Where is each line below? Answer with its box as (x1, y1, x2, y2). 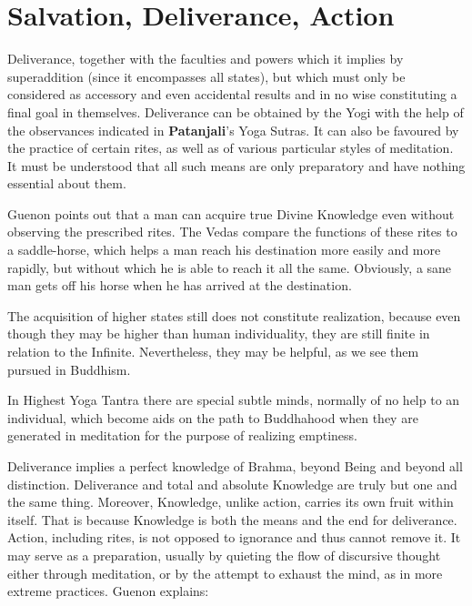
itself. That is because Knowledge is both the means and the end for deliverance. (7, 510, 457, 529)
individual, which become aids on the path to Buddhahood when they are (7, 408, 418, 427)
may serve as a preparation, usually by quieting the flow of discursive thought (7, 545, 441, 564)
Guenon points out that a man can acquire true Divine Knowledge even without (7, 204, 455, 223)
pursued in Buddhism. (7, 359, 131, 379)
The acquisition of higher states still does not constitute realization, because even (7, 306, 461, 325)
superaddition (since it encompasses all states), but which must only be (7, 66, 406, 86)
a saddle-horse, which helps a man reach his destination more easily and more (7, 240, 441, 259)
